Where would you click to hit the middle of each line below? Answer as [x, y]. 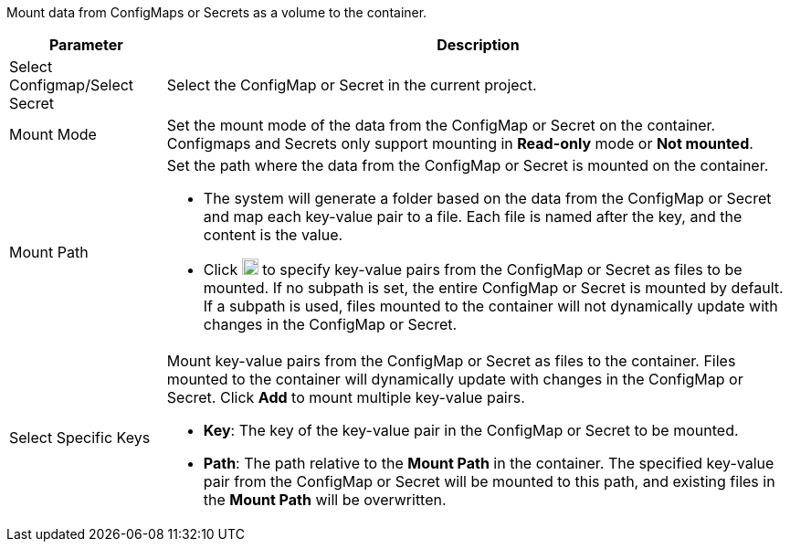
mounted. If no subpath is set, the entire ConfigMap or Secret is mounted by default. [493, 288]
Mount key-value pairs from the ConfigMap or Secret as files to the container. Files [451, 361]
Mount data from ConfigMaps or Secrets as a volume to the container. [217, 12]
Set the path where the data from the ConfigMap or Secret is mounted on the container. [468, 165]
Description [478, 45]
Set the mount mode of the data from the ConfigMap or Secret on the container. [441, 125]
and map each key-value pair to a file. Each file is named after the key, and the [473, 216]
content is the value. [273, 235]
